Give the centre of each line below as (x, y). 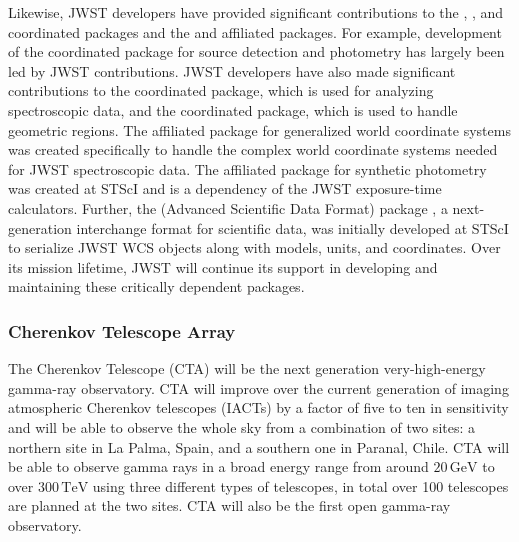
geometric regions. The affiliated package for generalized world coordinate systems (259, 129)
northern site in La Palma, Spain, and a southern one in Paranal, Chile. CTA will (259, 446)
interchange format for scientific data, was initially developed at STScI (292, 227)
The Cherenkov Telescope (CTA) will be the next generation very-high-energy (247, 368)
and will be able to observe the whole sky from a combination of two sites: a (242, 426)
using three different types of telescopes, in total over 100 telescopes (300, 485)
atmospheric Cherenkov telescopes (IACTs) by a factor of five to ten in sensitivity (258, 407)
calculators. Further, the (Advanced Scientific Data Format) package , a (228, 207)
